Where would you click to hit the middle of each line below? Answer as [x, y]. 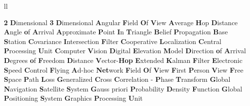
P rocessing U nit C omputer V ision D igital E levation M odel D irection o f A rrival [125, 51]
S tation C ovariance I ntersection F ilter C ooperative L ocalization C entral [113, 41]
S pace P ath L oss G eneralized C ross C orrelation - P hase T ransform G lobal [117, 79]
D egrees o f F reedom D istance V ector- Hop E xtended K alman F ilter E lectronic [123, 60]
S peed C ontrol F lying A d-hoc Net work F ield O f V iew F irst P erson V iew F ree [124, 69]
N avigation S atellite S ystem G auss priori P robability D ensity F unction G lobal [123, 88]
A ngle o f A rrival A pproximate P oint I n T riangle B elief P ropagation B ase [116, 32]
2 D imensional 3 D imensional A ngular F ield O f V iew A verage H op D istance [121, 22]
